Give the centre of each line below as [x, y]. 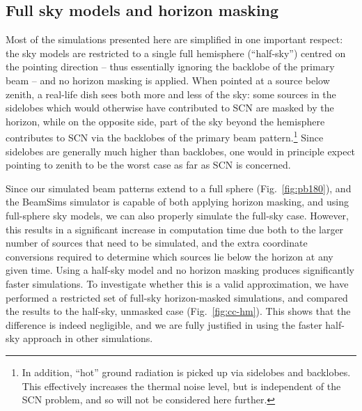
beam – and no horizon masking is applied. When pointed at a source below [168, 80]
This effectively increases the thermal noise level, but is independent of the [181, 386]
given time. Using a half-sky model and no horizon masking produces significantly [180, 270]
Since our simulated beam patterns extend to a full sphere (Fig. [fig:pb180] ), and [179, 188]
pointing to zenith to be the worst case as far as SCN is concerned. [148, 165]
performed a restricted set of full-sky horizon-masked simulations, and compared [177, 297]
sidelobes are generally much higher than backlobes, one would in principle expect [181, 151]
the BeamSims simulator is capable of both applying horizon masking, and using [178, 202]
